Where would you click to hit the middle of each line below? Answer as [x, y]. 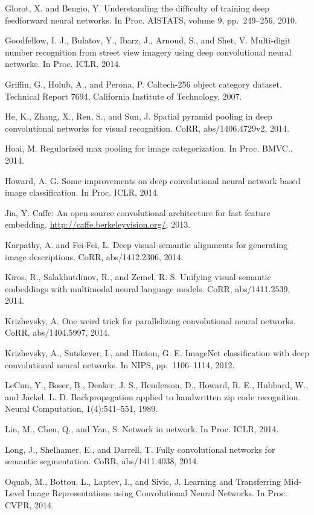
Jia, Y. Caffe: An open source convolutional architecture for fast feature [138, 212]
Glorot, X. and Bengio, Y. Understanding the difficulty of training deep [137, 8]
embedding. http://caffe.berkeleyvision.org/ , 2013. [98, 224]
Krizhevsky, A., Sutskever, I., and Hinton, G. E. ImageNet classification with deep [157, 353]
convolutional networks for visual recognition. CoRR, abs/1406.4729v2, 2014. [147, 128]
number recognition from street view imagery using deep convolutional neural [148, 52]
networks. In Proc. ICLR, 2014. [63, 64]
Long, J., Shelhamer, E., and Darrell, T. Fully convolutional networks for [140, 449]
